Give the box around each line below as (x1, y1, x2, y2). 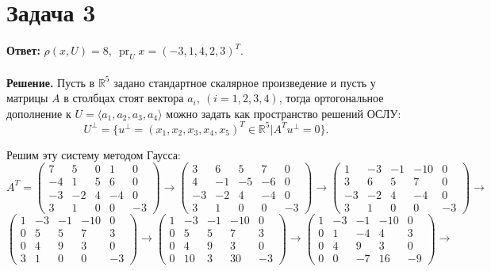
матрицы (6, 90, 48, 106)
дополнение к (6, 105, 71, 121)
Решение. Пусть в (6, 74, 95, 90)
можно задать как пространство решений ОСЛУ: (166, 105, 401, 121)
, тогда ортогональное (278, 90, 384, 106)
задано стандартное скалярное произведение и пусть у (113, 74, 376, 90)
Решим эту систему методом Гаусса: (6, 146, 181, 162)
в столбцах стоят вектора (63, 90, 184, 106)
